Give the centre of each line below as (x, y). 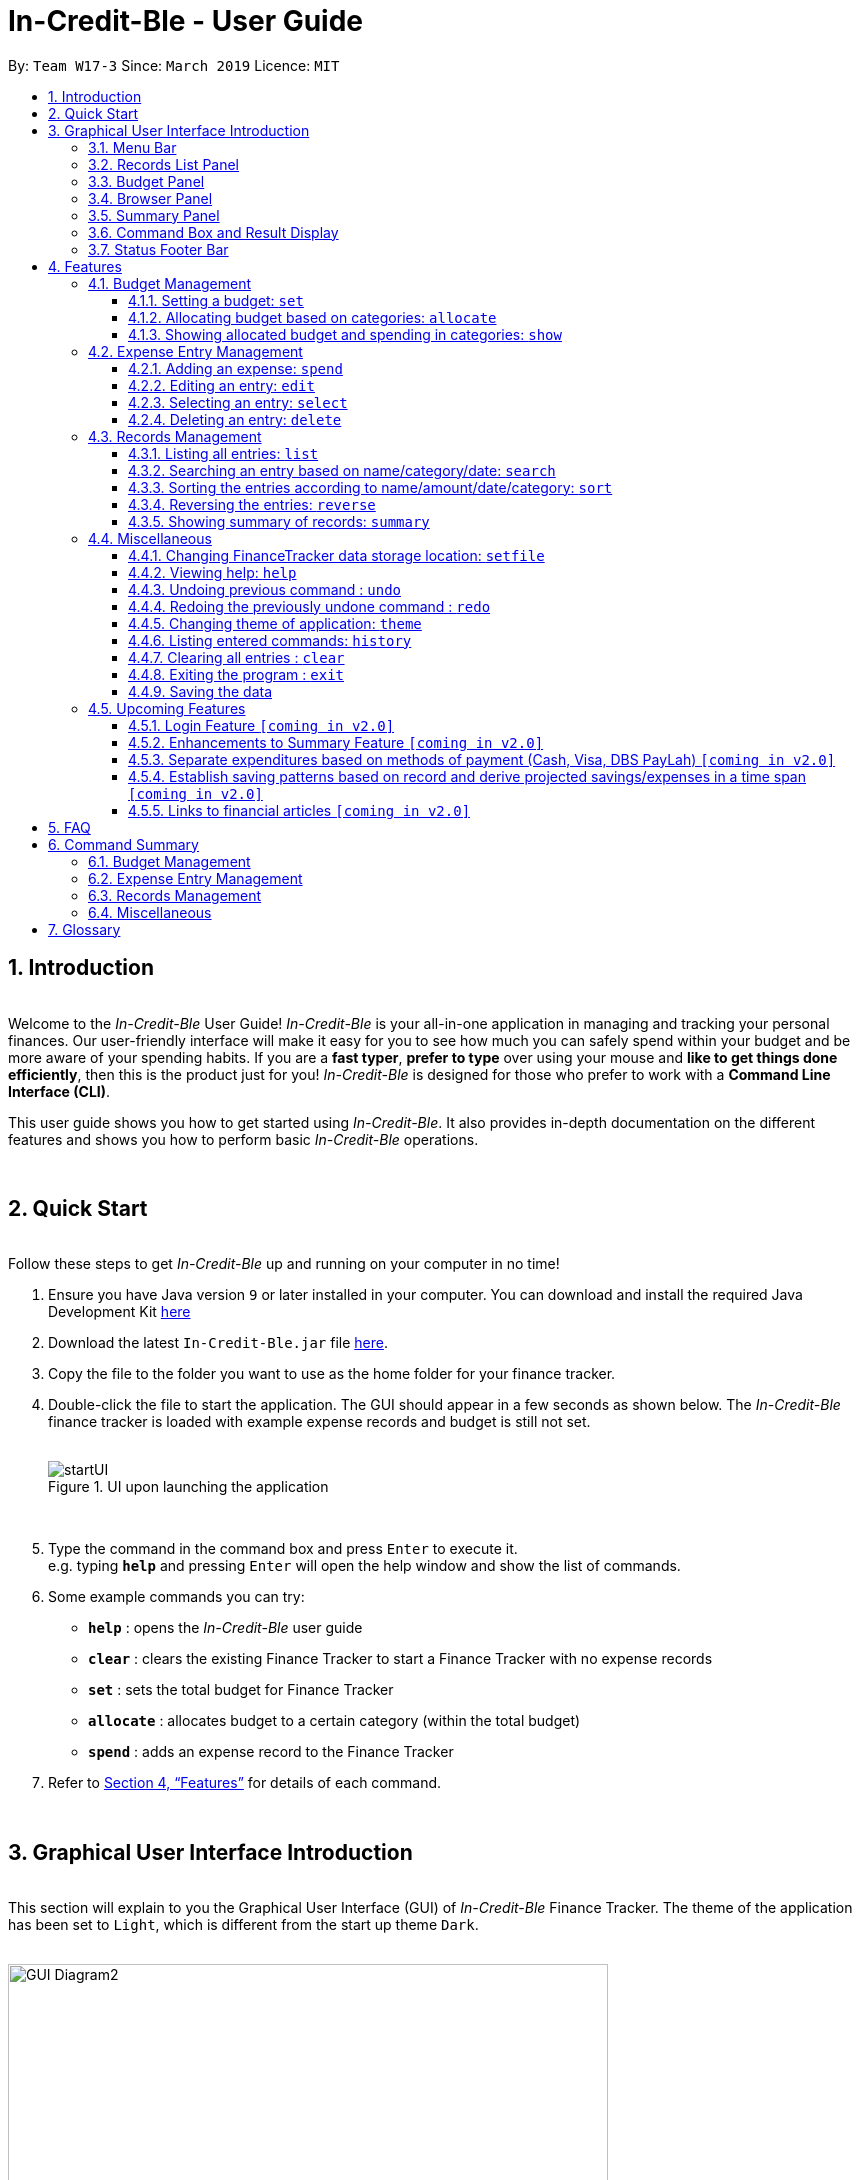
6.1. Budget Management (169, 861)
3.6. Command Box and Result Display (213, 232)
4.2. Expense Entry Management (195, 351)
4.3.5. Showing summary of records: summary (279, 521)
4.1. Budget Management (170, 283)
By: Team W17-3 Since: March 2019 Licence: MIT (174, 65)
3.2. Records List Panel (164, 164)
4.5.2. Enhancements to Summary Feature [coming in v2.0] (336, 742)
